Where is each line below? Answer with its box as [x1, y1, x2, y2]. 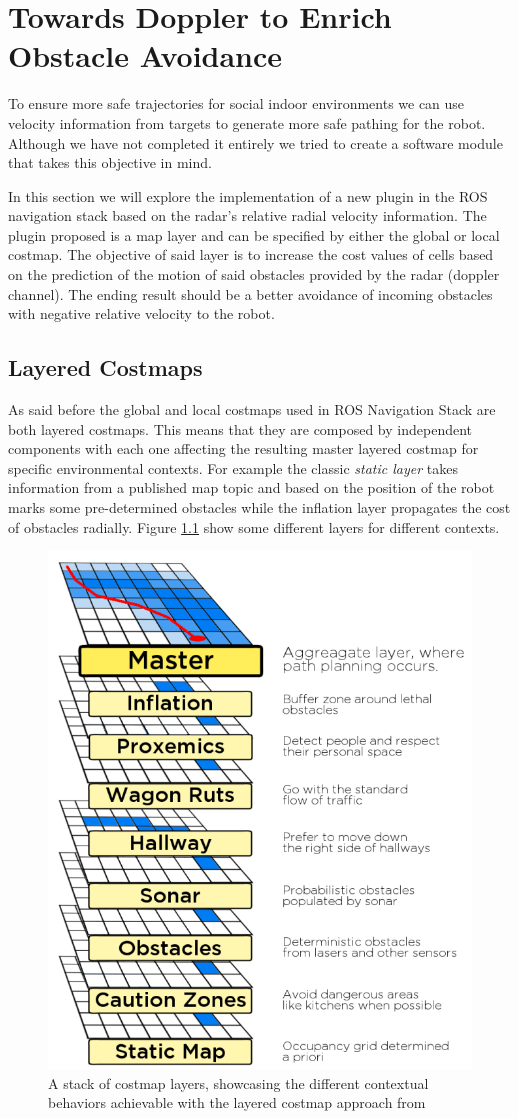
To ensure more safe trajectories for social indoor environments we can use [8, 93, 465, 114]
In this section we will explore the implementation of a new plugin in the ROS [8, 185, 488, 206]
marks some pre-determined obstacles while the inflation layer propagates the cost [8, 497, 511, 518]
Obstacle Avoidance [8, 35, 283, 76]
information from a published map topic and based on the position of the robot [8, 477, 495, 498]
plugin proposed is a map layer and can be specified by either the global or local [8, 224, 500, 245]
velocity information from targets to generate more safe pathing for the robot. [8, 112, 486, 133]
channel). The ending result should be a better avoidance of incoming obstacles [8, 283, 493, 304]
